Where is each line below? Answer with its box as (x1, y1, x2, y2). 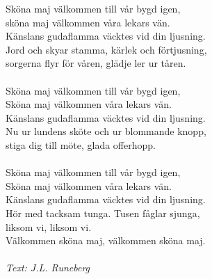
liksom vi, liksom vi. (6, 219, 92, 234)
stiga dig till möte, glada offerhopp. (6, 137, 156, 152)
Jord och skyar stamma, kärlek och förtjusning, (6, 42, 207, 56)
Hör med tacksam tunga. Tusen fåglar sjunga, (6, 205, 200, 220)
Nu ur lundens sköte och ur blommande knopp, (6, 124, 206, 138)
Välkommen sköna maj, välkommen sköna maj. (6, 233, 206, 248)
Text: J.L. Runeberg (6, 260, 90, 275)
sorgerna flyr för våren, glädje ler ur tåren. (6, 56, 186, 70)
